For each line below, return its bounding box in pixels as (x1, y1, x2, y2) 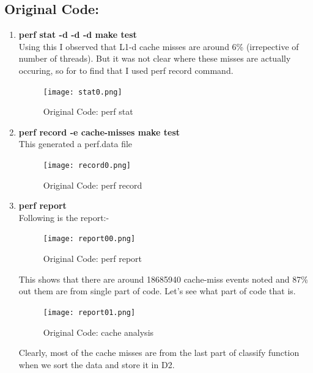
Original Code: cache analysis (43, 325, 154, 338)
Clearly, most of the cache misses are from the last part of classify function (18, 346, 300, 359)
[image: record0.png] (43, 161, 131, 170)
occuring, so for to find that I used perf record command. (18, 63, 234, 76)
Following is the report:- (18, 211, 109, 223)
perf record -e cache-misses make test (18, 125, 180, 138)
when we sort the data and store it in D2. (18, 358, 175, 371)
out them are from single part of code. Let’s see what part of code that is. (18, 284, 296, 297)
